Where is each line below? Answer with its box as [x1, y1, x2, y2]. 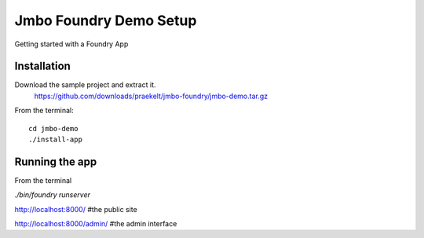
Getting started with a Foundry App [14, 39, 129, 49]
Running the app [14, 155, 97, 168]
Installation [14, 60, 71, 73]
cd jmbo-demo [28, 124, 79, 133]
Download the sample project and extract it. [14, 80, 156, 90]
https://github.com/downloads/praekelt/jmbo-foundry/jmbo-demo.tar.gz [34, 91, 269, 101]
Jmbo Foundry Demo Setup [14, 12, 197, 29]
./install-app [28, 135, 82, 145]
